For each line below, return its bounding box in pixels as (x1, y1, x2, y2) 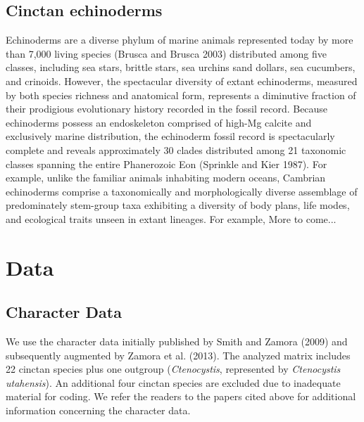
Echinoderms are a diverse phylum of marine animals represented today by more (6, 32, 353, 47)
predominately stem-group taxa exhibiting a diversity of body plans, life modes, (6, 198, 350, 212)
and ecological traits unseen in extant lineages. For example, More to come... (6, 211, 337, 226)
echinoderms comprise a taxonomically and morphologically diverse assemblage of (6, 184, 358, 198)
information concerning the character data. (6, 403, 191, 418)
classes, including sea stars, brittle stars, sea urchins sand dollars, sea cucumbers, (6, 60, 356, 75)
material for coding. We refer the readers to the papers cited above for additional (6, 389, 356, 404)
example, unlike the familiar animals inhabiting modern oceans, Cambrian (6, 170, 326, 185)
